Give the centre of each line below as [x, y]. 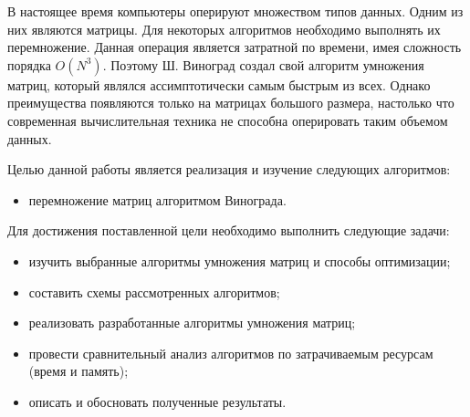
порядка [29, 64]
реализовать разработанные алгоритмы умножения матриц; [192, 323]
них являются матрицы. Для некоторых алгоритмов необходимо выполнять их [224, 29]
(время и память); [78, 371]
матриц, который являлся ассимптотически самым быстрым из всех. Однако [219, 84]
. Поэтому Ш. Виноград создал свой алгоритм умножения [263, 64]
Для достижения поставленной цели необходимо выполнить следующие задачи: [229, 230]
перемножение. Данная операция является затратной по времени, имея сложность [235, 47]
